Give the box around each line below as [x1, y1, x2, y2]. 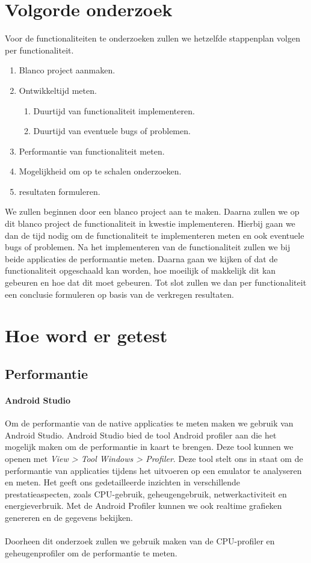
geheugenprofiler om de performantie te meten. [5, 546, 177, 559]
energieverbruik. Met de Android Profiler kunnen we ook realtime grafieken [5, 499, 282, 512]
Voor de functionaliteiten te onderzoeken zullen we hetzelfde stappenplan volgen [5, 32, 300, 45]
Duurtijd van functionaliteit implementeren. [33, 104, 195, 117]
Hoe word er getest [5, 323, 168, 348]
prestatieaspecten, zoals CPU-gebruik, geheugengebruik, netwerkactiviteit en [5, 487, 287, 500]
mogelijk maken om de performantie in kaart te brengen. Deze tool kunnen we [5, 440, 294, 453]
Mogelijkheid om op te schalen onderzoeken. [19, 165, 182, 177]
